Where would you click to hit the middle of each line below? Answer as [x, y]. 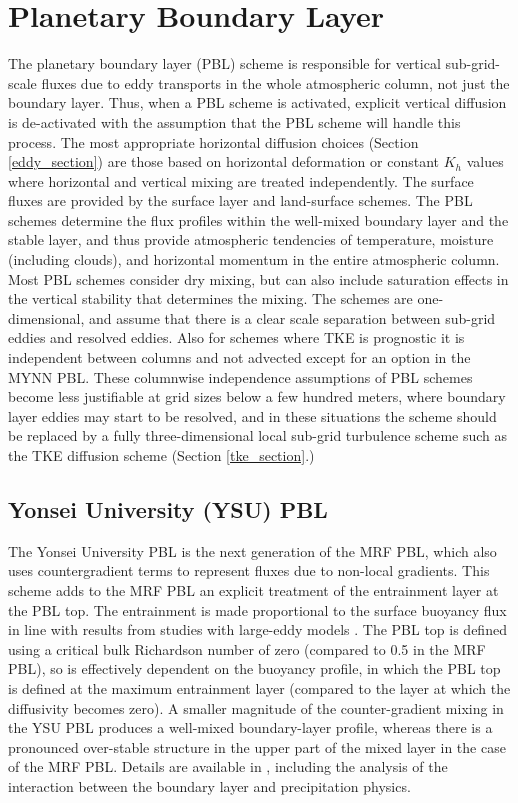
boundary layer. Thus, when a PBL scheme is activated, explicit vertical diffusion [257, 102]
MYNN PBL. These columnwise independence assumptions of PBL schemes [240, 376]
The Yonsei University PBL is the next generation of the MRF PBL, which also [252, 550]
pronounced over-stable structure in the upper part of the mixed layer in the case [257, 746]
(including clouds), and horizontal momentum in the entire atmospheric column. [254, 259]
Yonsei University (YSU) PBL [168, 508]
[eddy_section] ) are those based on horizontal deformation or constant [223, 161]
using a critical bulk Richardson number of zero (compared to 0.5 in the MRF [247, 648]
